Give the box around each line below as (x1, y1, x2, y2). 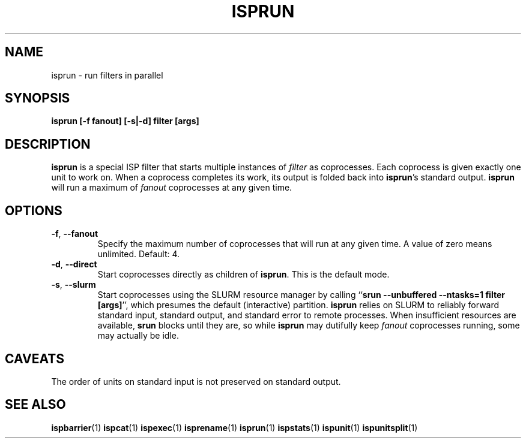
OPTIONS (5, 203, 62, 218)
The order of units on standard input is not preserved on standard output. (51, 376, 341, 387)
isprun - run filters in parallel (51, 70, 163, 80)
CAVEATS (5, 351, 64, 366)
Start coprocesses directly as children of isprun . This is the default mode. (97, 269, 390, 280)
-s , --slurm (51, 279, 96, 290)
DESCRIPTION (5, 136, 91, 152)
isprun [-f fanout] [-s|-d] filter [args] (51, 116, 199, 126)
